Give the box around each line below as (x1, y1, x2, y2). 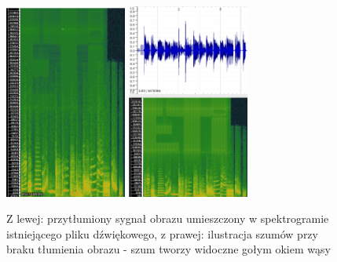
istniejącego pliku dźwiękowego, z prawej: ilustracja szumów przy (6, 225, 318, 242)
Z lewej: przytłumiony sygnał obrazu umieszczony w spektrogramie (6, 210, 329, 227)
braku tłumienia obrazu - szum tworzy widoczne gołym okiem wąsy (6, 241, 331, 257)
